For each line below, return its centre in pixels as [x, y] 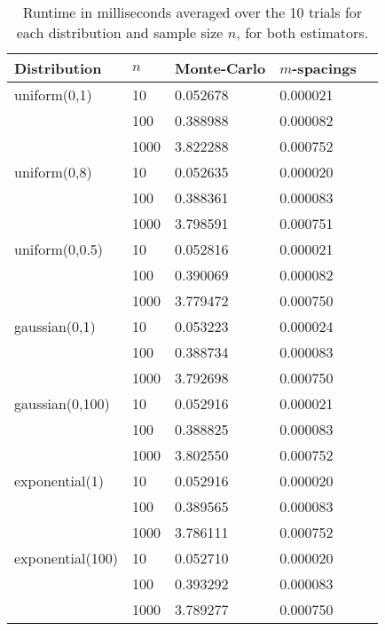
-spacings [324, 68]
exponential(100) [66, 558]
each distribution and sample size [120, 32]
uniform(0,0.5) [59, 249]
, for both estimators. [302, 32]
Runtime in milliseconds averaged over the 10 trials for [192, 12]
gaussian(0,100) [62, 403]
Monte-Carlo [220, 68]
